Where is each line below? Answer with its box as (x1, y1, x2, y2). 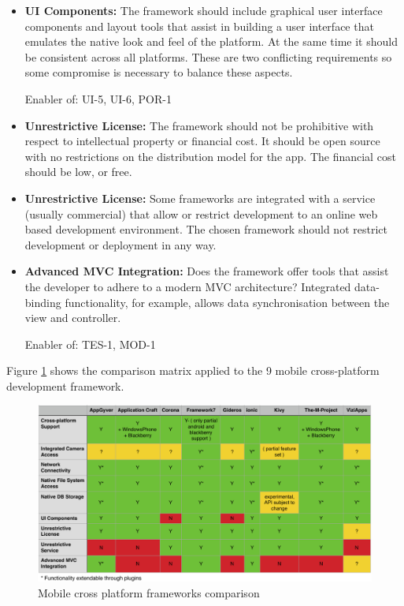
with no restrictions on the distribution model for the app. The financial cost (24, 148, 396, 164)
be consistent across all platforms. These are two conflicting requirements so (24, 48, 392, 65)
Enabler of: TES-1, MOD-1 (24, 335, 156, 352)
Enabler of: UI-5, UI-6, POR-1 (24, 90, 172, 107)
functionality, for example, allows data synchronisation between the (65, 294, 390, 310)
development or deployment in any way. (24, 236, 217, 252)
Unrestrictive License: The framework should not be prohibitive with (24, 117, 374, 133)
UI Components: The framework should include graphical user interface (24, 2, 383, 18)
